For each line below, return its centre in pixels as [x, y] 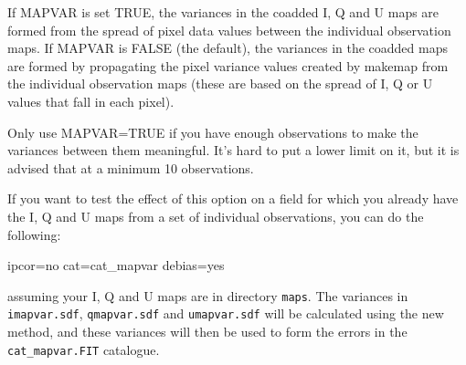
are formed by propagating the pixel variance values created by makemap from [228, 65]
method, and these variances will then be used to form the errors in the [207, 332]
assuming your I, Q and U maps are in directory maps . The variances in [208, 295]
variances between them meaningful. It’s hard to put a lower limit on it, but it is [233, 150]
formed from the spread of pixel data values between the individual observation [229, 30]
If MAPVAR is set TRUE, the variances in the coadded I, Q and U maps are [223, 12]
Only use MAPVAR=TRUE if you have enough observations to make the [213, 132]
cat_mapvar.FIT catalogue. [84, 349]
